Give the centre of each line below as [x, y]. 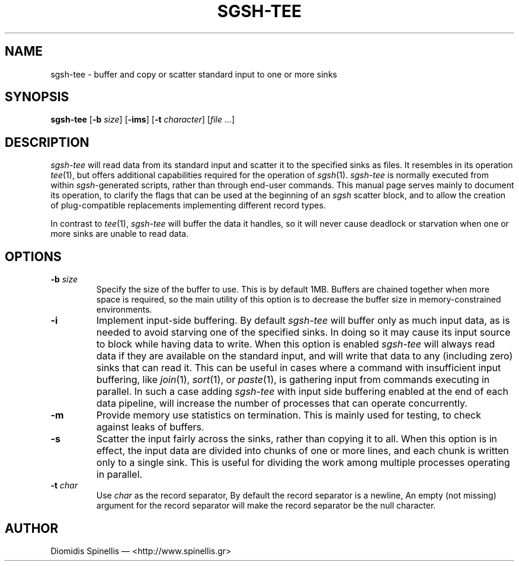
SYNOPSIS [37, 97]
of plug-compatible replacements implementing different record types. [188, 205]
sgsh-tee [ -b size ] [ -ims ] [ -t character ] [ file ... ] [143, 120]
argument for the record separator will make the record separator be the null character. [266, 506]
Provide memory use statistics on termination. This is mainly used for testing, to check [289, 415]
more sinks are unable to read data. [120, 234]
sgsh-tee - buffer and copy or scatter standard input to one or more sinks [194, 74]
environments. [124, 310]
